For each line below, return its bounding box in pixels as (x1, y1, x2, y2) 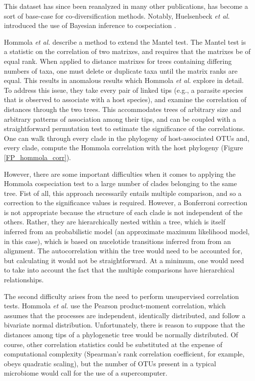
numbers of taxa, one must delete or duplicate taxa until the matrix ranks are (4, 65, 238, 76)
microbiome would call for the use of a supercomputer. (4, 368, 167, 378)
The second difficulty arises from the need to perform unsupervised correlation (4, 291, 239, 301)
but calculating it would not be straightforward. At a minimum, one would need (4, 255, 244, 265)
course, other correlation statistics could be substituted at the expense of (4, 339, 223, 349)
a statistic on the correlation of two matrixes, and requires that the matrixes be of (4, 46, 251, 56)
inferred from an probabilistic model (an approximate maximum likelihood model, (4, 226, 250, 237)
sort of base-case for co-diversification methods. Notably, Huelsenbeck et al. (4, 10, 230, 21)
